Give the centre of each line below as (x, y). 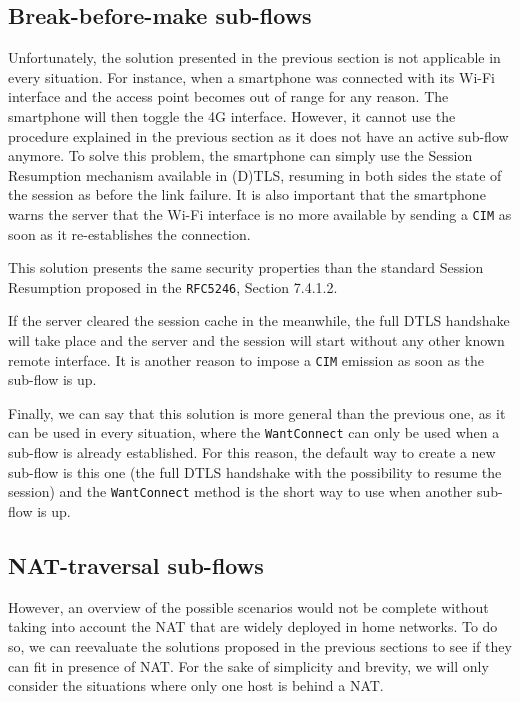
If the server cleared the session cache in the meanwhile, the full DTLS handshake (259, 320)
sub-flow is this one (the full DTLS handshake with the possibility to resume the (255, 471)
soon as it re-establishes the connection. (129, 233)
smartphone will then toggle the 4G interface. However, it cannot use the (232, 115)
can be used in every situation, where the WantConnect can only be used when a (254, 432)
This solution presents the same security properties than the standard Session (246, 267)
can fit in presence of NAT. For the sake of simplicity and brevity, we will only (248, 665)
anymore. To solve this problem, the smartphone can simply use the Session (240, 155)
